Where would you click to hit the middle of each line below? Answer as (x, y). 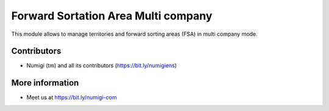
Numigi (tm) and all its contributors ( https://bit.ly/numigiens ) (102, 66)
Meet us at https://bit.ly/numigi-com (72, 98)
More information (45, 83)
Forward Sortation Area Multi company (112, 16)
